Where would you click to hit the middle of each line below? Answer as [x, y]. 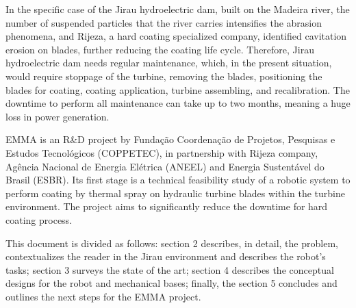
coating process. [39, 219]
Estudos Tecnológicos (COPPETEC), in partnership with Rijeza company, [162, 152]
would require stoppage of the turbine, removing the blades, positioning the [164, 76]
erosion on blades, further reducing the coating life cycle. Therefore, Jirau [160, 49]
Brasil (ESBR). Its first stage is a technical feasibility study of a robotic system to [178, 180]
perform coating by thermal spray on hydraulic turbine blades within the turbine [175, 193]
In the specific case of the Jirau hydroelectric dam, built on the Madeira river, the [178, 9]
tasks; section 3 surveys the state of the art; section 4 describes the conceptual [170, 269]
